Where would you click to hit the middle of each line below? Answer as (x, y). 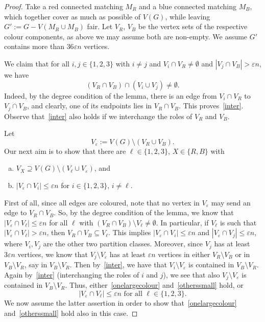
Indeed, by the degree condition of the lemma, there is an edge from (111, 95)
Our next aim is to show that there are (65, 151)
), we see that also (191, 274)
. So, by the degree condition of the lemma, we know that (144, 212)
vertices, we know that (53, 254)
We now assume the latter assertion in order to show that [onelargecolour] (121, 302)
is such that (238, 222)
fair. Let (100, 26)
